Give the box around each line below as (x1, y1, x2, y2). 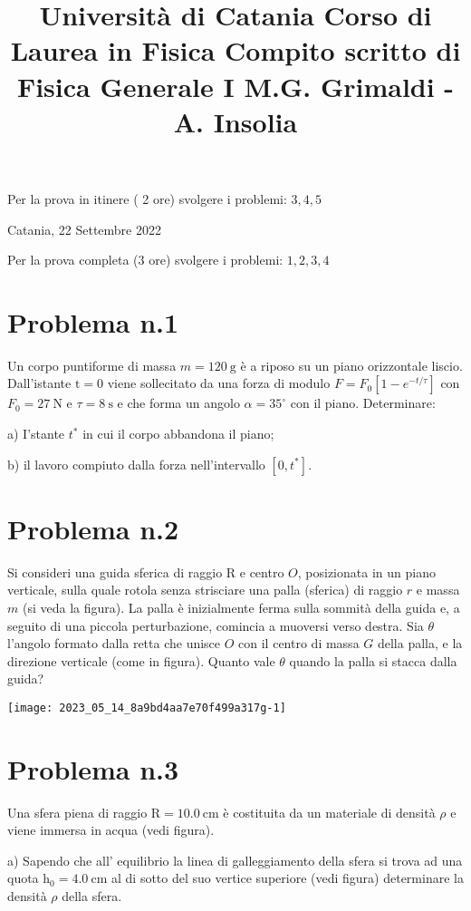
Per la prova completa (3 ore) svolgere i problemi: (7, 250, 284, 269)
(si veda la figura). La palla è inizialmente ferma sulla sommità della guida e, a (22, 597, 460, 616)
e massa (416, 580, 460, 599)
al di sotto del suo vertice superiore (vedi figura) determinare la (111, 868, 464, 887)
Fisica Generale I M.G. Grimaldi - (16, 67, 455, 104)
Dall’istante (7, 373, 72, 393)
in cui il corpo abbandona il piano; (82, 424, 274, 443)
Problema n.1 (7, 303, 179, 340)
